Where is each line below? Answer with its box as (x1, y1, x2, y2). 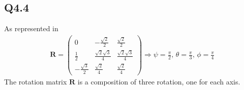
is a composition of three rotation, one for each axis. (77, 76, 240, 86)
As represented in (4, 23, 58, 34)
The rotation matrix (4, 76, 67, 86)
